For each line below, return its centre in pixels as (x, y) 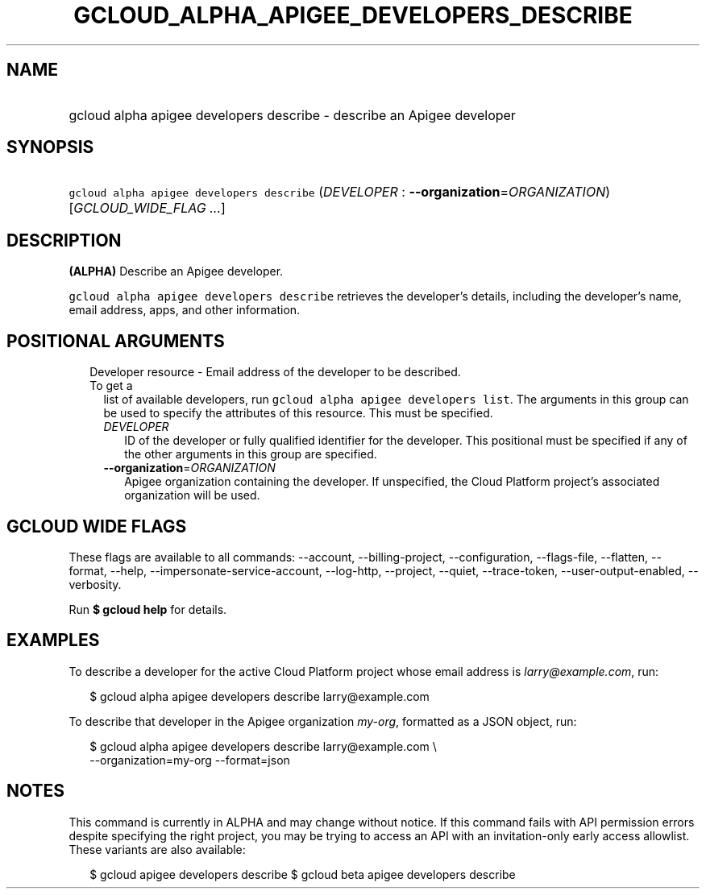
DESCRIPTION (64, 240)
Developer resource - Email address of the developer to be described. (275, 372)
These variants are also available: (157, 849)
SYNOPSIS (50, 147)
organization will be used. (192, 495)
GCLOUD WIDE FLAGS (97, 526)
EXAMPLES (53, 640)
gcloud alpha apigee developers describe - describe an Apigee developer (292, 115)
